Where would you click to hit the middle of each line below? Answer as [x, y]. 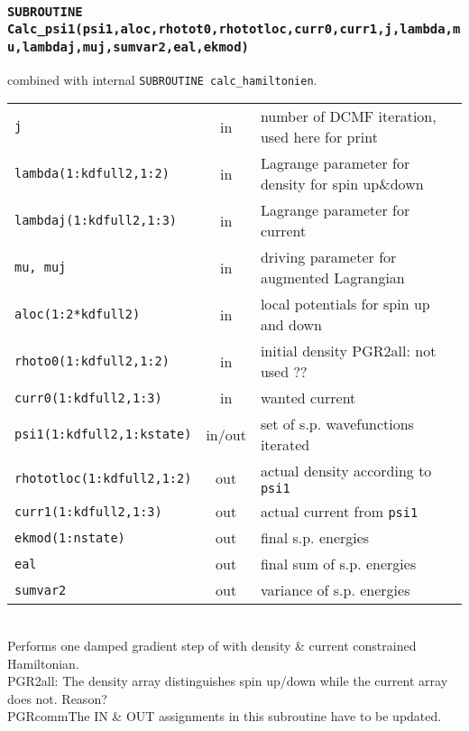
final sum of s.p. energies [338, 564]
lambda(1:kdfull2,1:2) [92, 174]
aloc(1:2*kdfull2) [78, 315]
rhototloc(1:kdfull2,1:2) [103, 478]
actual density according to [346, 471]
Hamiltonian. [43, 663]
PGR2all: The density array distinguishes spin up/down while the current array [228, 681]
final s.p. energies [315, 538]
